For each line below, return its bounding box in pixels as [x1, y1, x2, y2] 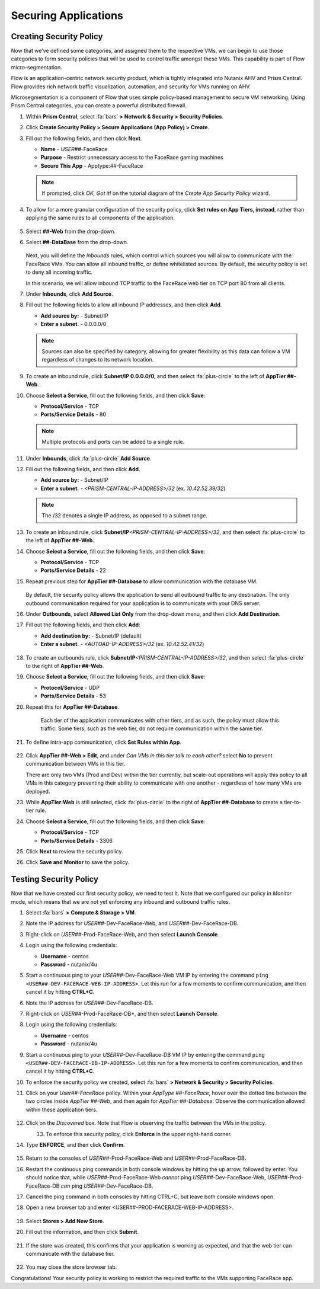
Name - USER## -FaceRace [40, 145, 108, 152]
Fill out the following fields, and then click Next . [25, 135, 142, 142]
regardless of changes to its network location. [41, 356, 154, 363]
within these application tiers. [25, 1106, 98, 1113]
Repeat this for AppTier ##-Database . [25, 703, 120, 711]
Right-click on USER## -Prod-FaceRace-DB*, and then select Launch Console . [25, 1010, 219, 1017]
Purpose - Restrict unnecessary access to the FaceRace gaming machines [40, 154, 223, 161]
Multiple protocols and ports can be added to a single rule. [41, 439, 185, 446]
